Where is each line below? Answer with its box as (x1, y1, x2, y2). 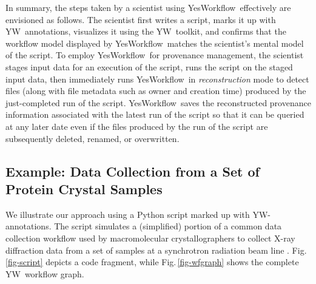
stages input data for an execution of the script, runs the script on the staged (5, 60, 293, 73)
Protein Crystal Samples (5, 179, 163, 198)
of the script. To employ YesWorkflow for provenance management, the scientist (5, 49, 304, 61)
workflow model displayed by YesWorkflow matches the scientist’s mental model (5, 36, 304, 49)
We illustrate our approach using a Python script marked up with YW (5, 208, 268, 220)
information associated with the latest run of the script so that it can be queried (5, 108, 304, 121)
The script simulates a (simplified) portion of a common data (54, 220, 282, 232)
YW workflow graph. (5, 267, 84, 280)
